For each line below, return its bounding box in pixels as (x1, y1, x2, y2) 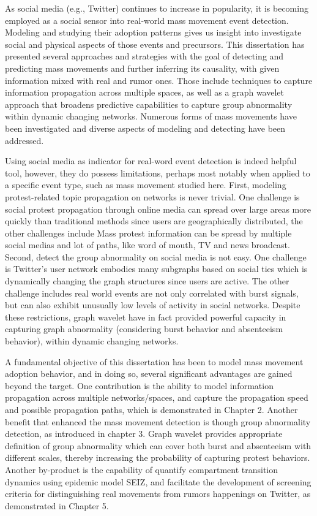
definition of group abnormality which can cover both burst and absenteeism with (5, 439, 311, 452)
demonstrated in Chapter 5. (5, 499, 109, 512)
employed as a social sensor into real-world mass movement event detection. (5, 13, 289, 26)
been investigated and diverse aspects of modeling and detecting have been (5, 121, 286, 134)
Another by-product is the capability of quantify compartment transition (5, 463, 278, 476)
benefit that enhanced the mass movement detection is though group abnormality (5, 415, 311, 428)
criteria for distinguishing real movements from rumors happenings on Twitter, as (5, 487, 311, 500)
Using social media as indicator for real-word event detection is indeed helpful (5, 154, 297, 167)
